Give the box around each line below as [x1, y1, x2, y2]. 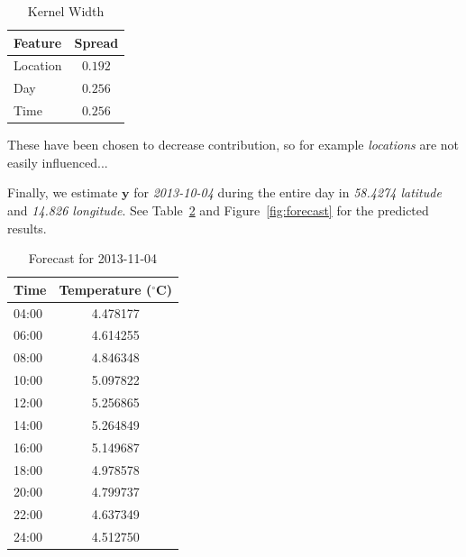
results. [7, 218, 47, 237]
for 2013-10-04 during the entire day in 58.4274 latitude [133, 183, 442, 202]
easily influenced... [7, 152, 108, 171]
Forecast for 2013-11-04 [28, 249, 158, 268]
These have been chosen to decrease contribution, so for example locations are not [7, 135, 460, 154]
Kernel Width [27, 2, 105, 20]
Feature [14, 32, 62, 51]
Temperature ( [59, 279, 152, 298]
